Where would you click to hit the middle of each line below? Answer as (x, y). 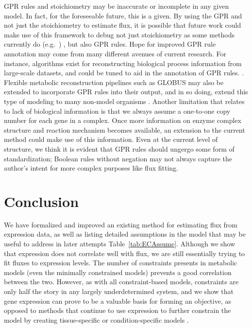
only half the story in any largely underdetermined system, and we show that (119, 291)
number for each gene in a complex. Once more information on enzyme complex (123, 120)
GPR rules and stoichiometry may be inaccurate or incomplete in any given (117, 6)
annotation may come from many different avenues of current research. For (115, 53)
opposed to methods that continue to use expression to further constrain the (118, 310)
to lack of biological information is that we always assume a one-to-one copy (117, 111)
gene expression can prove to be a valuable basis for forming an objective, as (118, 301)
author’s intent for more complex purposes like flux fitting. (91, 168)
